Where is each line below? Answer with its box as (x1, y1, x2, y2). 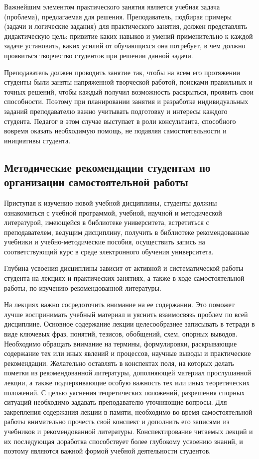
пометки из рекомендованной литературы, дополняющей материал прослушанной (4, 367, 252, 378)
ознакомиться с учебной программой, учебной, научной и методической (4, 207, 222, 218)
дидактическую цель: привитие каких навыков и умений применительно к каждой (4, 30, 253, 41)
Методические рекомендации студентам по (4, 159, 211, 175)
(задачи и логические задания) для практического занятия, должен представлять (4, 21, 248, 31)
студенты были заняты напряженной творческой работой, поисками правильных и (4, 77, 253, 87)
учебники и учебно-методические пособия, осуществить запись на (4, 236, 205, 247)
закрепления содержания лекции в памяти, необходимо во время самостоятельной (4, 406, 253, 417)
